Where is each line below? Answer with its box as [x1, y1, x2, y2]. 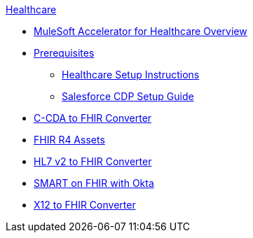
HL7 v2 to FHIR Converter [34, 155, 152, 167]
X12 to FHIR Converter [34, 199, 136, 211]
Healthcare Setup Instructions [62, 69, 200, 80]
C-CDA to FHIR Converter [34, 112, 152, 124]
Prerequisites [34, 47, 95, 59]
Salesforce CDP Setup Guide [62, 90, 194, 102]
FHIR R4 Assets [34, 134, 105, 146]
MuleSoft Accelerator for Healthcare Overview [34, 25, 247, 37]
